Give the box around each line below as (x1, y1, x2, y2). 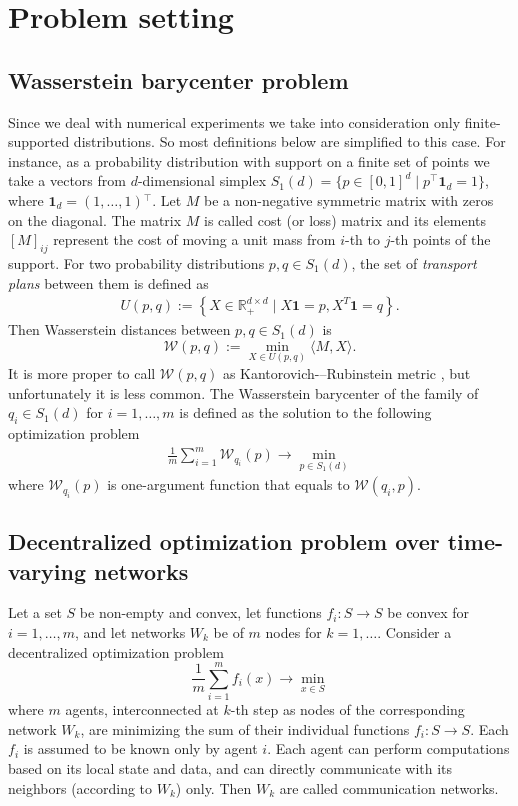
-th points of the (390, 229, 491, 250)
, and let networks (74, 621, 186, 642)
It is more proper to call (8, 362, 156, 383)
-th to (344, 229, 380, 250)
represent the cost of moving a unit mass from (53, 229, 336, 250)
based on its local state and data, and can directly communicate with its (8, 758, 453, 778)
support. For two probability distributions (8, 252, 265, 273)
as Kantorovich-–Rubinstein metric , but (222, 362, 471, 383)
